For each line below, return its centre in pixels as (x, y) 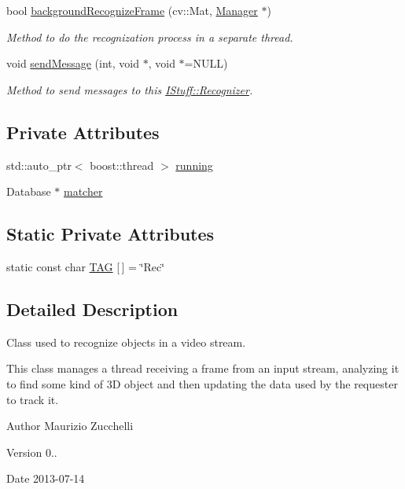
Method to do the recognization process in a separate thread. (150, 37)
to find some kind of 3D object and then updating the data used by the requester (202, 383)
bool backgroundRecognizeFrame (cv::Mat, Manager (132, 10)
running (194, 165)
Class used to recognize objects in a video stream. (126, 342)
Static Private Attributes (110, 234)
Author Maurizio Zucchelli (70, 426)
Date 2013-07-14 (46, 478)
